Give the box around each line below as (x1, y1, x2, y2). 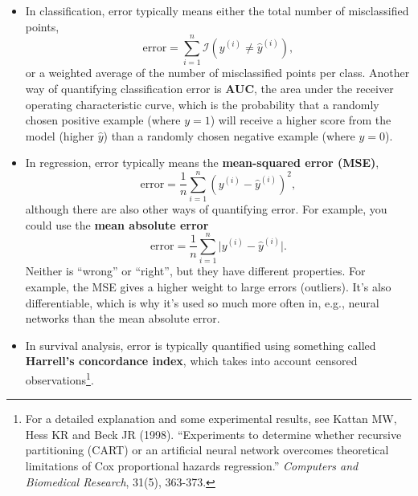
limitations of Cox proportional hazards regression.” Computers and (25, 457, 359, 474)
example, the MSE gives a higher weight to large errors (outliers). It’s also (25, 278, 391, 295)
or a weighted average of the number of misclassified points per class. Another (25, 64, 410, 81)
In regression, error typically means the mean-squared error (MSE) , (25, 154, 379, 171)
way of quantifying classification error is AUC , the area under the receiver (25, 79, 394, 96)
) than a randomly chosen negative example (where (103, 127, 355, 144)
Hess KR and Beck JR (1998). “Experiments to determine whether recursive (25, 425, 402, 442)
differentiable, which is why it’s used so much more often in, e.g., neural (25, 294, 379, 311)
